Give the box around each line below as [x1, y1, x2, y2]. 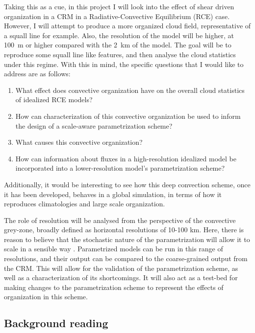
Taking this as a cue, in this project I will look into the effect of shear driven [4, 1, 234, 11]
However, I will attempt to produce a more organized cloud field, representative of [4, 21, 251, 31]
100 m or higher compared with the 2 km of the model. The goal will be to [4, 40, 231, 50]
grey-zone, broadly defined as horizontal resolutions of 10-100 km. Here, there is [4, 224, 244, 235]
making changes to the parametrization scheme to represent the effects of [4, 282, 224, 292]
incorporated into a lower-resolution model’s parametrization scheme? [15, 163, 225, 173]
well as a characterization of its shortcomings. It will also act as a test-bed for [4, 272, 238, 283]
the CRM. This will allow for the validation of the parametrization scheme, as [4, 263, 238, 273]
